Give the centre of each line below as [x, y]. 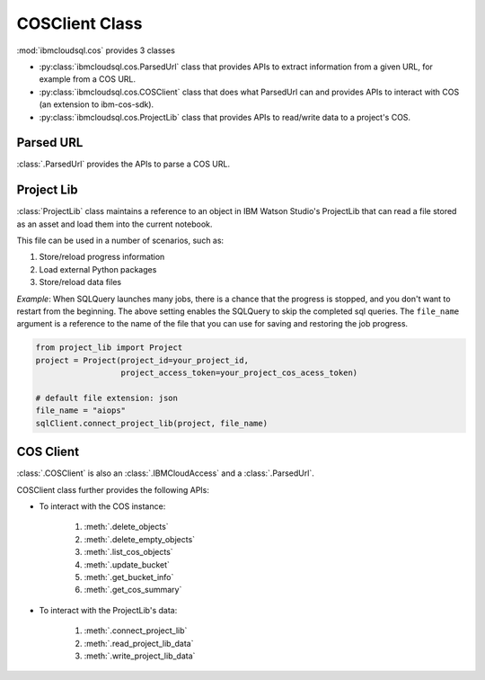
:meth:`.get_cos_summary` [133, 590]
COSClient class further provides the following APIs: [113, 489]
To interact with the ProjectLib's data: [108, 610]
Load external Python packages [98, 269]
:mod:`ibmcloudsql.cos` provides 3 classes [96, 50]
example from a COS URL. [88, 79]
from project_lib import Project [109, 348]
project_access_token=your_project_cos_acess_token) [239, 373]
